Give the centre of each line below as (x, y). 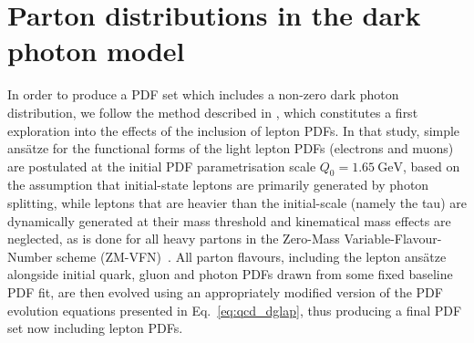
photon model (96, 51)
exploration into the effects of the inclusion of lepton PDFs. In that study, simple (234, 130)
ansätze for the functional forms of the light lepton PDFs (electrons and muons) (231, 148)
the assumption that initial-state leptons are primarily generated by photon (218, 185)
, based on (431, 166)
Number (30, 256)
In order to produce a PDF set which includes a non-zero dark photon (203, 94)
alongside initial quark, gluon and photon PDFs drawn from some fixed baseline (230, 274)
